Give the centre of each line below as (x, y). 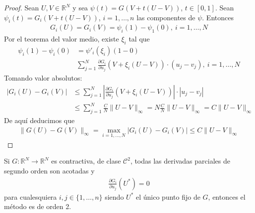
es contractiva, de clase (86, 161)
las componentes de (166, 17)
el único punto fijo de (168, 196)
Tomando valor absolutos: (43, 77)
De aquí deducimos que (39, 120)
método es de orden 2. (38, 206)
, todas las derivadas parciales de (180, 161)
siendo (114, 196)
